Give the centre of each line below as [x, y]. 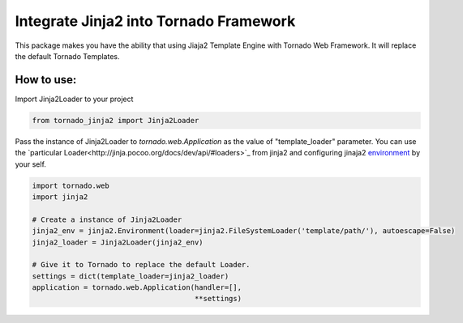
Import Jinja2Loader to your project [74, 99]
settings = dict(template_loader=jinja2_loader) [131, 276]
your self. [30, 164]
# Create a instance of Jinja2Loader [107, 219]
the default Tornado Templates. [67, 56]
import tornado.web [71, 185]
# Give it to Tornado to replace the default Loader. [141, 265]
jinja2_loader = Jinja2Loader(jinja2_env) [118, 242]
